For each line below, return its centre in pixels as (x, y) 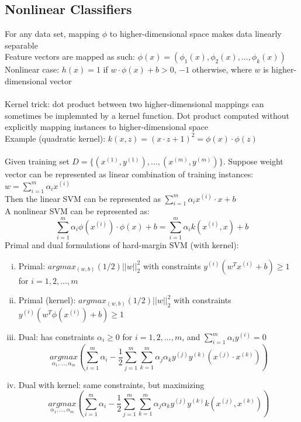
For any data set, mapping (52, 34)
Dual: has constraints (56, 337)
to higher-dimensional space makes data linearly (196, 34)
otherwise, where (222, 69)
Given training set (37, 161)
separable (21, 45)
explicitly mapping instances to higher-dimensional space (107, 127)
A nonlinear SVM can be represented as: (77, 211)
